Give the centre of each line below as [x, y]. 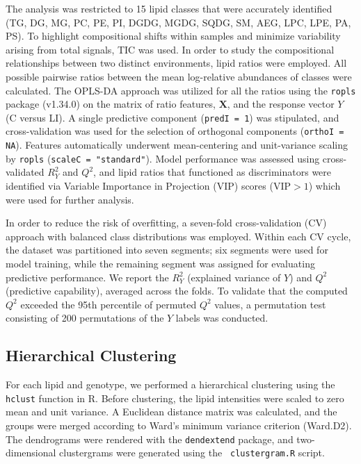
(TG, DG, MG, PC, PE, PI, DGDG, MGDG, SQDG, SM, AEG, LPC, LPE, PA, [178, 22]
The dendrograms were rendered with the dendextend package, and [150, 439]
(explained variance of [234, 277]
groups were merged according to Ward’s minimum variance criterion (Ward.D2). [179, 425]
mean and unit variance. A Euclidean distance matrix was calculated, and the [171, 412]
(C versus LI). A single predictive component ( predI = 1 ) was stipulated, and [173, 117]
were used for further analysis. [70, 199]
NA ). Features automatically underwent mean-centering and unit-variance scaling [177, 145]
